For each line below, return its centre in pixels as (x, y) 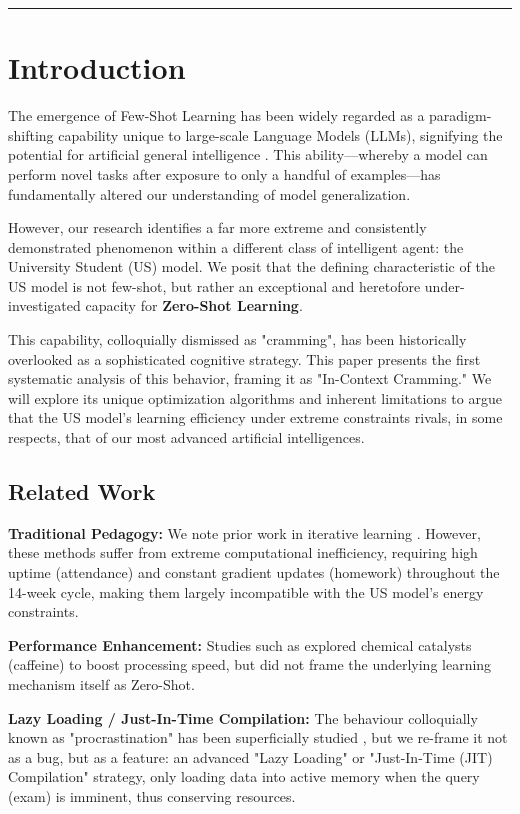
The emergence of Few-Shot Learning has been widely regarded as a (216, 115)
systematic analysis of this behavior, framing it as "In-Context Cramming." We (250, 378)
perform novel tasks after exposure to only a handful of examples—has (224, 173)
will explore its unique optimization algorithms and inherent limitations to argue (255, 397)
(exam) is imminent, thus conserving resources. (152, 795)
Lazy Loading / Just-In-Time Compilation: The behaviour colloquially (243, 717)
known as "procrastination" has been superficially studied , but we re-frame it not (258, 737)
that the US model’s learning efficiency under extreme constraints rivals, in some (255, 417)
